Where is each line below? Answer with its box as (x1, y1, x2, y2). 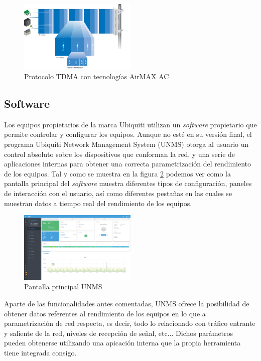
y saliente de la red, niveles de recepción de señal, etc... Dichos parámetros (4, 327, 233, 338)
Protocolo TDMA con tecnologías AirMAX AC (24, 71, 169, 82)
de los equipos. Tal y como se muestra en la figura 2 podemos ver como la (4, 168, 231, 178)
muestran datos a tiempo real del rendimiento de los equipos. (4, 198, 192, 208)
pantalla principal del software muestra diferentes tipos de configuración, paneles (4, 178, 252, 189)
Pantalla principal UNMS (24, 281, 102, 292)
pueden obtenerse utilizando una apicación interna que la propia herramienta (4, 337, 241, 348)
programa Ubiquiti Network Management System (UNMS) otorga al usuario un (4, 139, 249, 149)
